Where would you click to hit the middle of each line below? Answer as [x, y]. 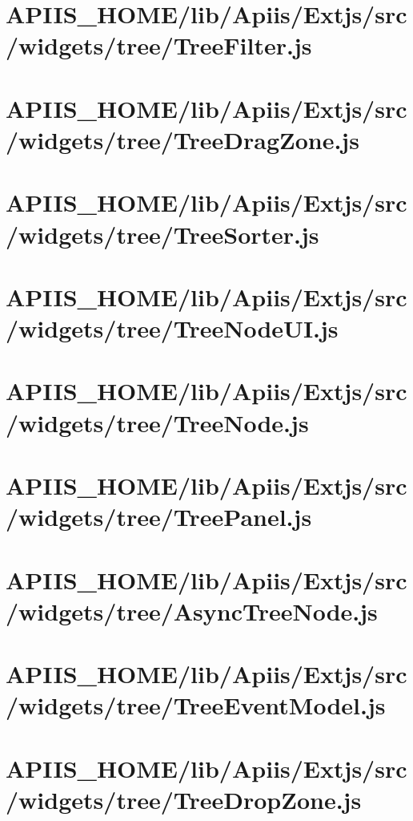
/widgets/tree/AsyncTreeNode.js [192, 611]
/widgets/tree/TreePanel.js [159, 517]
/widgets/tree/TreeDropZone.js [184, 799]
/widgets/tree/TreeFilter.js [159, 45]
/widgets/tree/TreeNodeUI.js [172, 328]
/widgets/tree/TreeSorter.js [162, 234]
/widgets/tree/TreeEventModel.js [196, 705]
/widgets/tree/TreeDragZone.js [182, 139]
